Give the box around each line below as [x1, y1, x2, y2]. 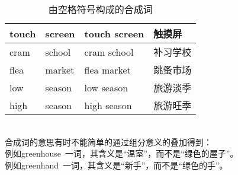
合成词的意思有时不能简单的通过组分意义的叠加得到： [5, 135, 212, 148]
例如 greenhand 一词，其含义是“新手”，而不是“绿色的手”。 [5, 158, 228, 171]
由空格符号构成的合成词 [48, 2, 153, 16]
